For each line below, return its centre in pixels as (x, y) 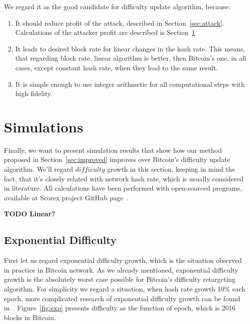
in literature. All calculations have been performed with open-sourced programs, (123, 188)
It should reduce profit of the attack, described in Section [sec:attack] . (120, 23)
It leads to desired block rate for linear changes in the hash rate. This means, (130, 48)
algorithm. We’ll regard (39, 169)
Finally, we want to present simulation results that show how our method (113, 150)
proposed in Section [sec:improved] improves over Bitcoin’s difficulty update (117, 159)
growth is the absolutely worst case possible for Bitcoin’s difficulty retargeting (120, 279)
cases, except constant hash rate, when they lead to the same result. (117, 67)
